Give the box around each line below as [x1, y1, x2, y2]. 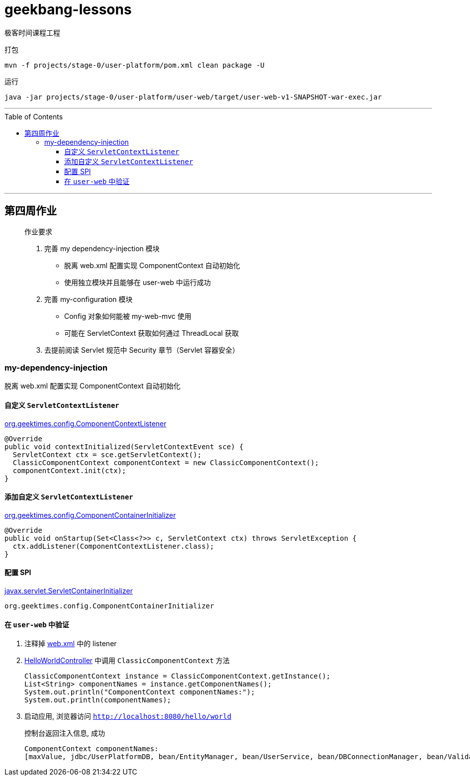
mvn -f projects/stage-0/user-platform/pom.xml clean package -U [4, 61, 265, 69]
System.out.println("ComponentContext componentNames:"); [24, 688, 255, 696]
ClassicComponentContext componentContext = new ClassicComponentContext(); [12, 458, 319, 467]
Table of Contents [4, 112, 63, 121]
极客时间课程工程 [4, 28, 60, 37]
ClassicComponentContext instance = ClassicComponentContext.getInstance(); [24, 672, 331, 681]
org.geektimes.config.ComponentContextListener [4, 419, 167, 428]
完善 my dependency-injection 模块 [44, 244, 160, 253]
